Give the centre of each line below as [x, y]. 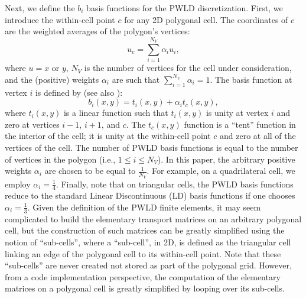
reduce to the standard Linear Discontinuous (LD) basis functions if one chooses [150, 195]
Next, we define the [40, 8]
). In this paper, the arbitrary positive [226, 159]
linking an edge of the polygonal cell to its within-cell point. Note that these [143, 253]
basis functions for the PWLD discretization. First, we [185, 8]
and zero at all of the [258, 136]
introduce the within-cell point [60, 19]
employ [18, 184]
